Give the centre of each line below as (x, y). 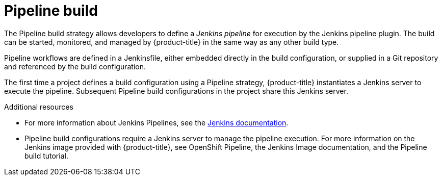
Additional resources (39, 107)
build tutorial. (46, 156)
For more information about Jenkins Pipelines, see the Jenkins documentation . (157, 122)
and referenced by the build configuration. (75, 66)
